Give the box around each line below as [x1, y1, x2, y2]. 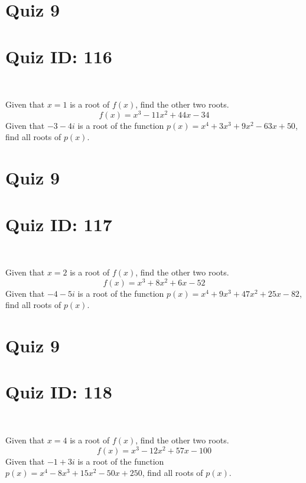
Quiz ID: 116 [5, 44, 112, 68]
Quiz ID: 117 [5, 212, 112, 236]
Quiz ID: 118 [5, 380, 112, 404]
